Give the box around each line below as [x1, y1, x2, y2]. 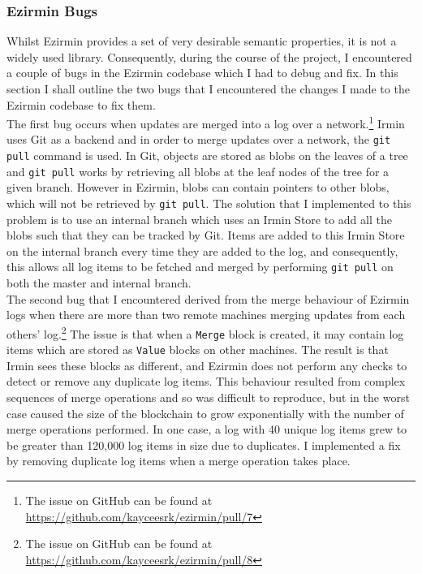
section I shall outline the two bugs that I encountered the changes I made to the [6, 80, 410, 97]
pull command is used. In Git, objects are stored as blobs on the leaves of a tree [6, 147, 408, 164]
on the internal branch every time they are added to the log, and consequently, [6, 242, 398, 259]
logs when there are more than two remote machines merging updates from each [6, 306, 406, 323]
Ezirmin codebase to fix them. [6, 96, 156, 113]
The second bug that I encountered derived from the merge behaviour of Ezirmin [6, 290, 410, 307]
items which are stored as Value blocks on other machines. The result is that [6, 341, 389, 358]
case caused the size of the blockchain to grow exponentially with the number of [6, 404, 404, 421]
